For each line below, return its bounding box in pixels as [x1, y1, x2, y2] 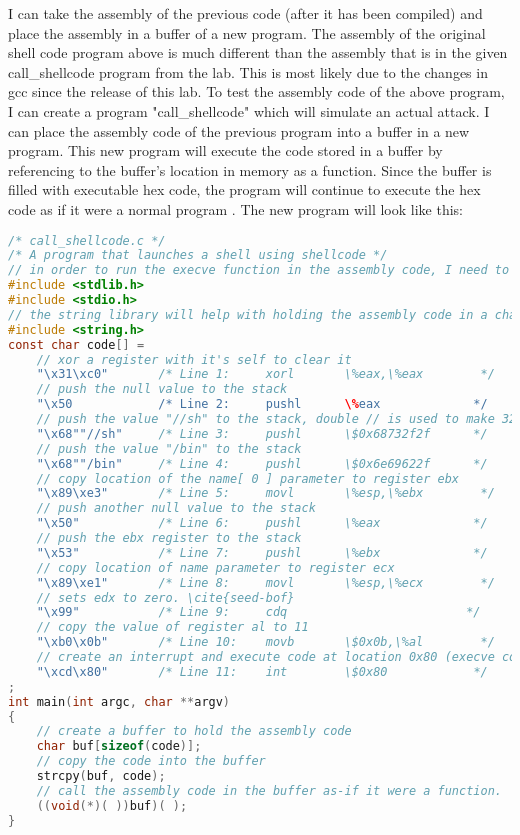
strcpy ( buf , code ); [36, 769, 166, 784]
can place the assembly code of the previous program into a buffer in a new [8, 120, 470, 141]
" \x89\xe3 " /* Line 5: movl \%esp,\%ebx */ [36, 486, 495, 501]
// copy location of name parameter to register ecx [36, 560, 395, 575]
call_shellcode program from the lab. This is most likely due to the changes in [8, 61, 488, 82]
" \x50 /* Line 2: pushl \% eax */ [36, 397, 488, 412]
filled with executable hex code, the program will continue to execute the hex [8, 179, 481, 200]
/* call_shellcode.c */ [8, 233, 166, 248]
